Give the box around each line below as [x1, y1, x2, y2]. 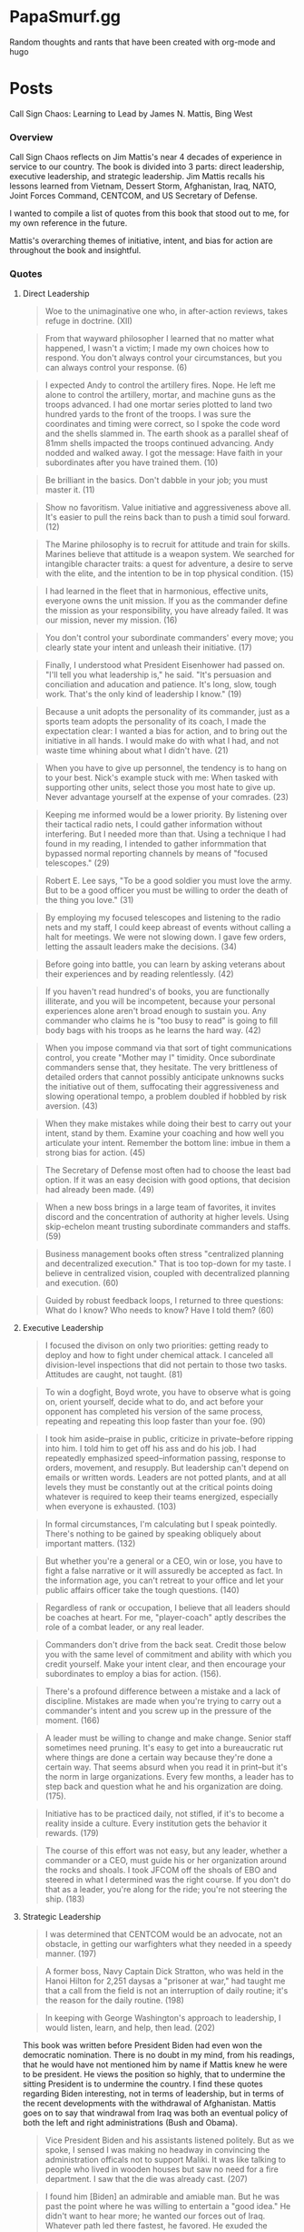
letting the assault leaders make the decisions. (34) [44, 941, 238, 952]
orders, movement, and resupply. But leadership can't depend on [44, 1463, 289, 1474]
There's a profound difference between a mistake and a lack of [44, 1686, 281, 1697]
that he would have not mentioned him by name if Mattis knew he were [22, 2059, 288, 2070]
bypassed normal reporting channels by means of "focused [44, 848, 269, 859]
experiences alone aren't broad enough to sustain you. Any [44, 1006, 267, 1017]
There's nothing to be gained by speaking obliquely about [44, 1528, 261, 1539]
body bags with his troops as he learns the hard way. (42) [44, 1025, 261, 1036]
